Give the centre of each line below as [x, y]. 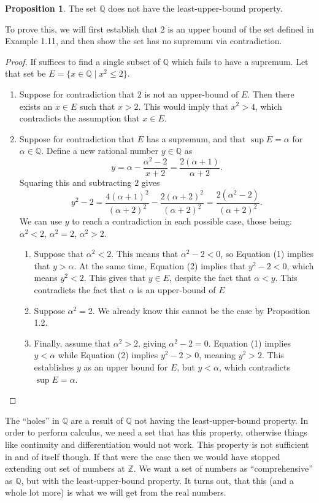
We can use [41, 221]
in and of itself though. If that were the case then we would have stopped [143, 456]
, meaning [217, 355]
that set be [25, 73]
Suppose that [59, 254]
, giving [152, 343]
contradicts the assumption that [79, 118]
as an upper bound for [126, 367]
